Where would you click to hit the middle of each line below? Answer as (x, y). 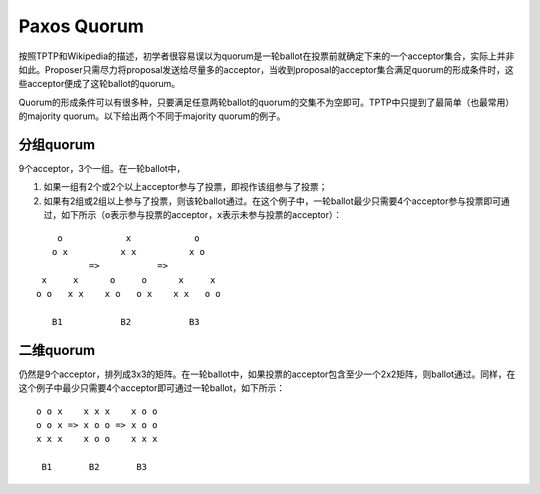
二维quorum (56, 350)
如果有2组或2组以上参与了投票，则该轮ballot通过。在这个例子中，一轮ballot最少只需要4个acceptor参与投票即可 (272, 201)
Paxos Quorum (81, 26)
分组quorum (56, 144)
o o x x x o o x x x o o (129, 294)
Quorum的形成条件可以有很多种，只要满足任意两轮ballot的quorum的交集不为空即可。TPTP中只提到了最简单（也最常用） (266, 102)
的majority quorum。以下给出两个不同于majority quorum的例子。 (152, 116)
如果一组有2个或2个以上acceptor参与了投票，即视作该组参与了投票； (185, 187)
